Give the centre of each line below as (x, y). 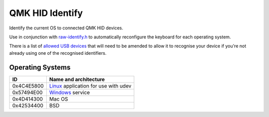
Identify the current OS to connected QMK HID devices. (66, 28)
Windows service (69, 92)
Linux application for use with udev (90, 86)
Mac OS (59, 99)
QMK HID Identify (46, 13)
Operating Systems (40, 67)
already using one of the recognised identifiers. (58, 53)
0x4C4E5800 (28, 86)
